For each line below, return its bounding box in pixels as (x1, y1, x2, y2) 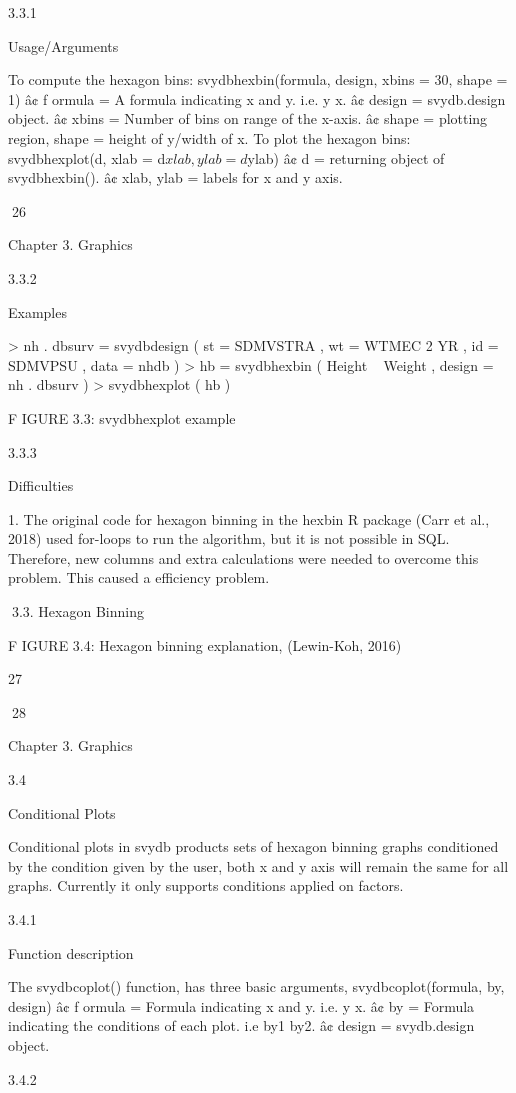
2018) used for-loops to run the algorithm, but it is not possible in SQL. (8, 528, 450, 549)
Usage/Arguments (8, 35, 119, 56)
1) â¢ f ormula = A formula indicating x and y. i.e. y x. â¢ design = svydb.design (8, 88, 506, 109)
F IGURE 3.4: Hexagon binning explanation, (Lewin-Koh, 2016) (8, 634, 402, 655)
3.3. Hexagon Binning (11, 601, 144, 622)
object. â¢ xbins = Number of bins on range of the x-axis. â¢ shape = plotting (8, 108, 488, 129)
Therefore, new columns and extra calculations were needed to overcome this (8, 547, 479, 568)
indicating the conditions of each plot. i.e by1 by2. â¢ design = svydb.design (8, 1015, 475, 1036)
